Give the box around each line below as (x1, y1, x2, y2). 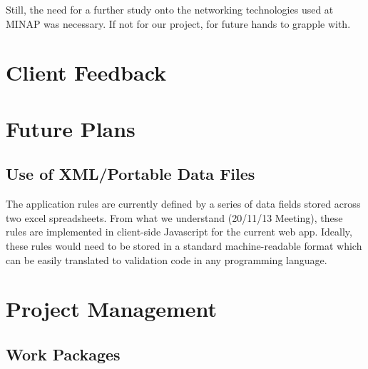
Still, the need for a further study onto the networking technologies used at (6, 2, 334, 16)
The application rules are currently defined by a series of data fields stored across (6, 196, 361, 211)
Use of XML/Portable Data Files (6, 163, 255, 185)
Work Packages (6, 343, 121, 365)
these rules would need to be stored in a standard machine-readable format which (6, 238, 362, 253)
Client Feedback (6, 58, 167, 87)
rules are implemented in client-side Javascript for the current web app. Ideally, (6, 224, 352, 239)
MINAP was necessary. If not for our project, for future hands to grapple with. (6, 16, 351, 31)
